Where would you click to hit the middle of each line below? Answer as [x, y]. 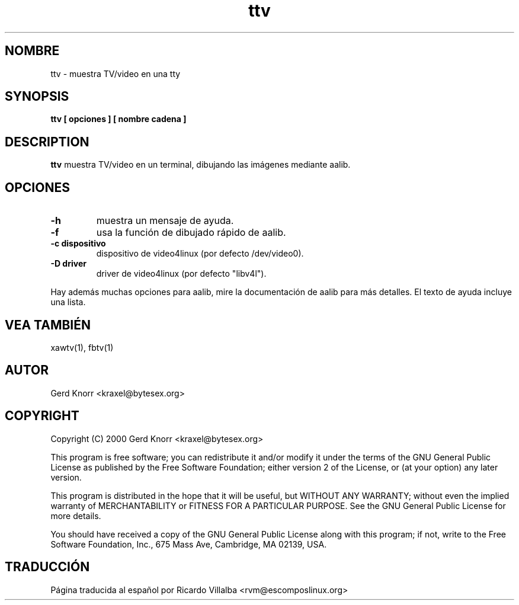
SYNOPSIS [37, 97]
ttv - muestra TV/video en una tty [116, 73]
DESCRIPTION [47, 142]
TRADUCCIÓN [47, 567]
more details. [76, 516]
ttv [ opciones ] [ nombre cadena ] [118, 119]
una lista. [68, 302]
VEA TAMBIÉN [48, 325]
